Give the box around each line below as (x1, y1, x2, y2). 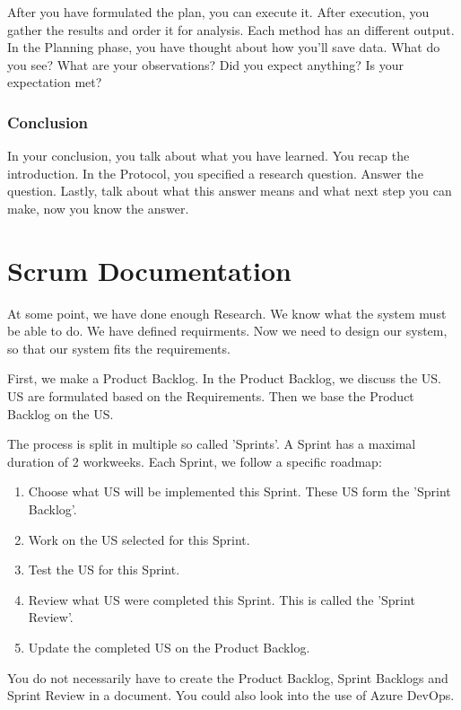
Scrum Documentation (7, 251, 291, 288)
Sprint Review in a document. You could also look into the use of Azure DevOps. (7, 686, 455, 705)
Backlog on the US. (7, 404, 114, 423)
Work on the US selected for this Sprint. (28, 530, 250, 548)
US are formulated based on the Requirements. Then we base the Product (7, 387, 414, 406)
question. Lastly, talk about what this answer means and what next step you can (7, 181, 452, 200)
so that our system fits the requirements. (7, 338, 230, 357)
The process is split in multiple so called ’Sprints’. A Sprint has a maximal (7, 434, 416, 453)
